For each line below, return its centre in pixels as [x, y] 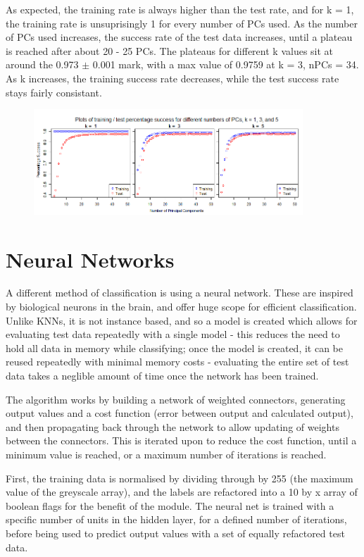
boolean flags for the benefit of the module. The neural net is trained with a [170, 505]
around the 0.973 [42, 64]
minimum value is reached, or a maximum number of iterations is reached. [166, 455]
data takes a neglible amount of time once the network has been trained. [162, 376]
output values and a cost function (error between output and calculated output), [180, 413]
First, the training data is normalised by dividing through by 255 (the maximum [180, 478]
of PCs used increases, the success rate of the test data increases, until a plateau [179, 37]
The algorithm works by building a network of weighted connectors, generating [176, 399]
